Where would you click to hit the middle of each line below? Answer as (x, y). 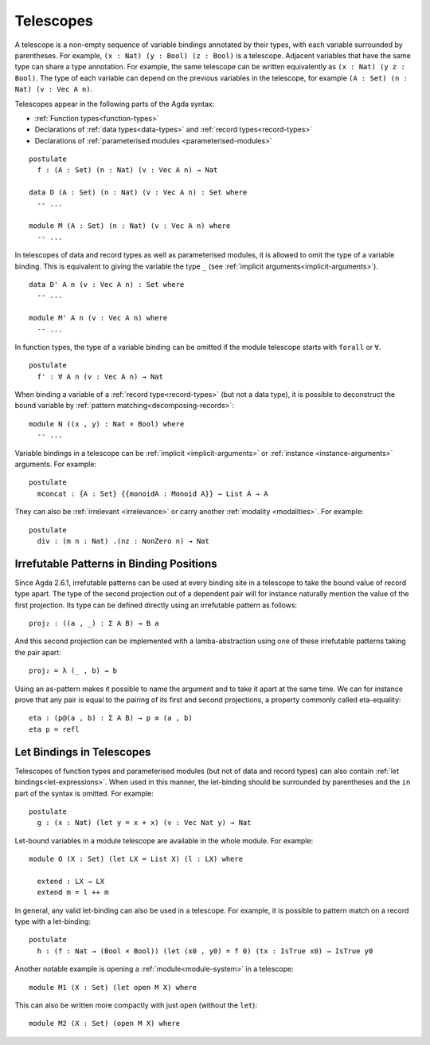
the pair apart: (38, 652)
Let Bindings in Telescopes (83, 752)
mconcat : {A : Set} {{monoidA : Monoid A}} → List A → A (152, 493)
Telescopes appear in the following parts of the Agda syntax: (115, 104)
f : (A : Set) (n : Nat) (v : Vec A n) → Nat (127, 170)
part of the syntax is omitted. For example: (84, 793)
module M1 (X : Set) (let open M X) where (113, 987)
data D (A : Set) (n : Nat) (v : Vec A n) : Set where (138, 192)
